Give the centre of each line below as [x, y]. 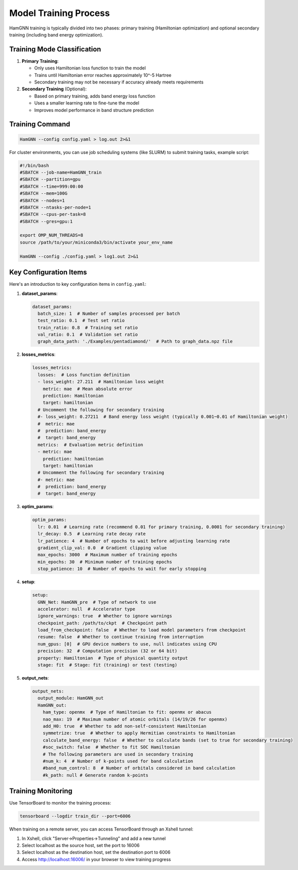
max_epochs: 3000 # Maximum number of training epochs [107, 555]
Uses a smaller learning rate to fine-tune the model [87, 103]
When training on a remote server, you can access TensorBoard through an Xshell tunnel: [101, 829]
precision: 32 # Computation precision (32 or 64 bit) [107, 651]
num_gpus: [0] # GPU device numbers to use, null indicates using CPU [127, 644]
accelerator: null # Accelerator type [86, 609]
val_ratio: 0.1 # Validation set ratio [88, 335]
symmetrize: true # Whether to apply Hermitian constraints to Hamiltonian [139, 733]
